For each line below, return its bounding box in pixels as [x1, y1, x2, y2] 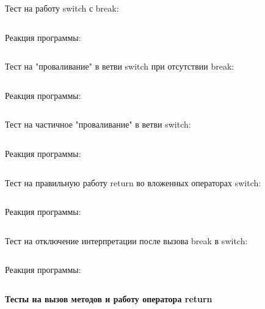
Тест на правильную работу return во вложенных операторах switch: [5, 176, 261, 189]
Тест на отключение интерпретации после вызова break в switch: [5, 234, 248, 247]
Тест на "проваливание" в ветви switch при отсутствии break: [5, 60, 234, 73]
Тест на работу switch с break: [5, 2, 119, 14]
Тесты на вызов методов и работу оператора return [5, 292, 212, 305]
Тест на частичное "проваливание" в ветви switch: [5, 118, 191, 131]
